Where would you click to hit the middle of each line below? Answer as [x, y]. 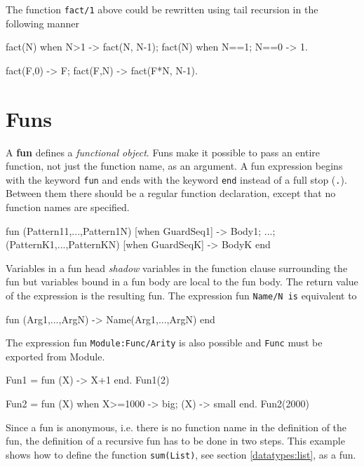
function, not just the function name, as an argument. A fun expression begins [174, 166]
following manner [43, 23]
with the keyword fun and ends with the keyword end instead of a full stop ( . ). [176, 179]
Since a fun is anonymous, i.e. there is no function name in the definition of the [176, 427]
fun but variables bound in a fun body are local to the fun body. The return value [182, 282]
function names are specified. [68, 207]
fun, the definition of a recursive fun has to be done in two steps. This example [175, 441]
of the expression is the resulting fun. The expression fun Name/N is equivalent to [181, 295]
